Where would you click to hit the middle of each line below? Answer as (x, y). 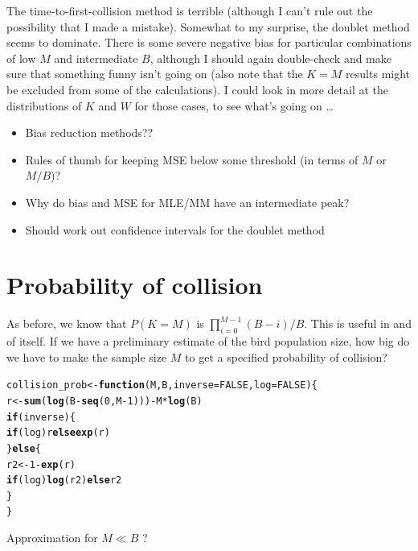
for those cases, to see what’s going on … (234, 105)
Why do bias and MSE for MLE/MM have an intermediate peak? (187, 202)
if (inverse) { (41, 417)
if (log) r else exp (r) (58, 433)
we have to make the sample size (87, 356)
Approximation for (52, 538)
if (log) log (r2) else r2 (64, 481)
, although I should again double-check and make (270, 58)
